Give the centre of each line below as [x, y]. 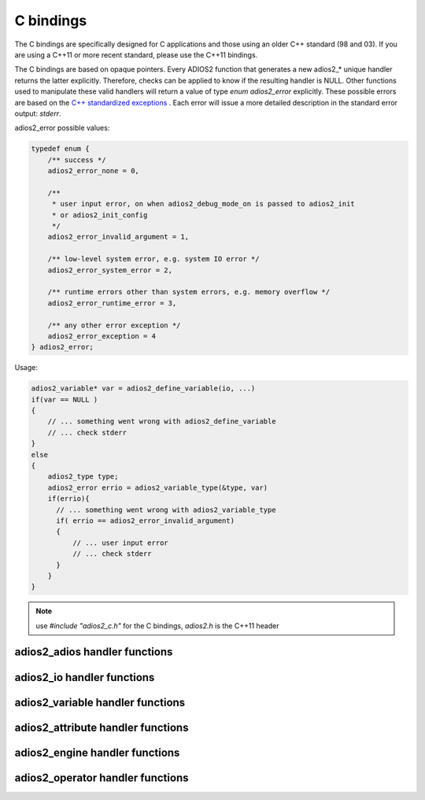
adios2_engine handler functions [97, 752]
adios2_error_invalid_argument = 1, [118, 237]
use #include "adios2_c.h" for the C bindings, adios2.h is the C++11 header [157, 625]
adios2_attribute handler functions [102, 727]
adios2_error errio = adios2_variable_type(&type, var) [158, 487]
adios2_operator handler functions [102, 778]
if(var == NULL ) [65, 399]
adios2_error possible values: [62, 128]
